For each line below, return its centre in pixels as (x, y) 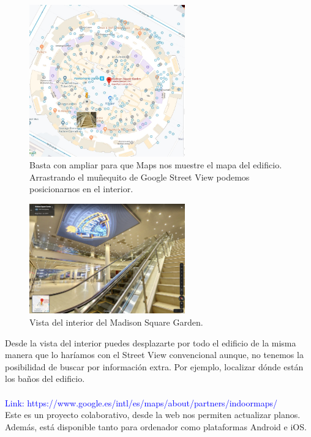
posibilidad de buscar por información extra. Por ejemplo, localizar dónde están (154, 366)
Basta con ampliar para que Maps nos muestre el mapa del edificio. (156, 165)
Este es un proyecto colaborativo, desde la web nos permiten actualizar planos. (153, 415)
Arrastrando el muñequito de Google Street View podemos (140, 177)
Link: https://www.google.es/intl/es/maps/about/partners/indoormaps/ (141, 402)
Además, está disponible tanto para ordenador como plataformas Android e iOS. (156, 426)
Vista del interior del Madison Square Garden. (116, 322)
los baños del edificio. (45, 379)
